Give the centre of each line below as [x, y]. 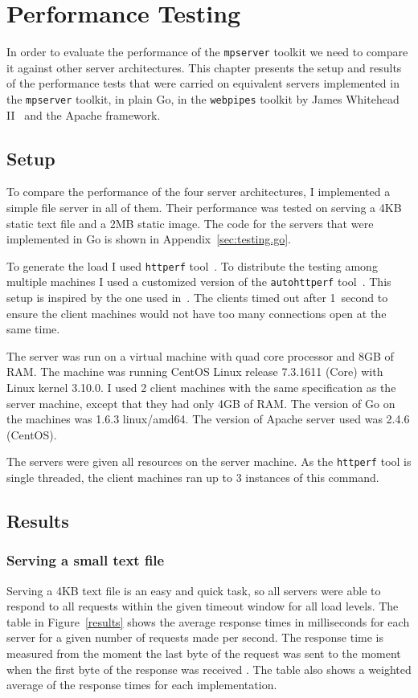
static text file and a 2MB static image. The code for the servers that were [190, 223]
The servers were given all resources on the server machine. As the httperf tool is [209, 461]
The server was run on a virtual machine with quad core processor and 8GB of [200, 355]
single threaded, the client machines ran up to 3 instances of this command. [193, 478]
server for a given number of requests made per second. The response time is [195, 637]
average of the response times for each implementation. [142, 685]
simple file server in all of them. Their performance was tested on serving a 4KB [204, 208]
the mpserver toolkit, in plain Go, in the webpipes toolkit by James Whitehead [203, 98]
